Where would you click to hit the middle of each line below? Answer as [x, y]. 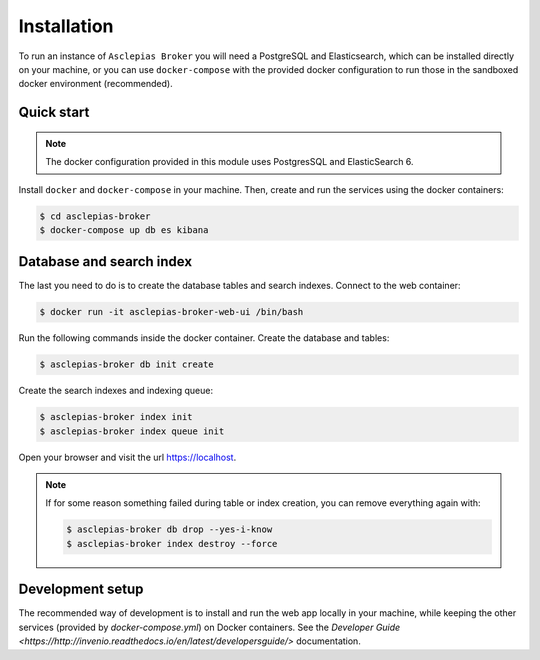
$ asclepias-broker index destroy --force [172, 543]
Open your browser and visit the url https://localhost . [127, 457]
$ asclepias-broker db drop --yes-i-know [169, 529]
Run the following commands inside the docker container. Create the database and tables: [204, 338]
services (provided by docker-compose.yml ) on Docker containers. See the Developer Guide [209, 627]
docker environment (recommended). [96, 84]
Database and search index [105, 261]
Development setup [81, 589]
